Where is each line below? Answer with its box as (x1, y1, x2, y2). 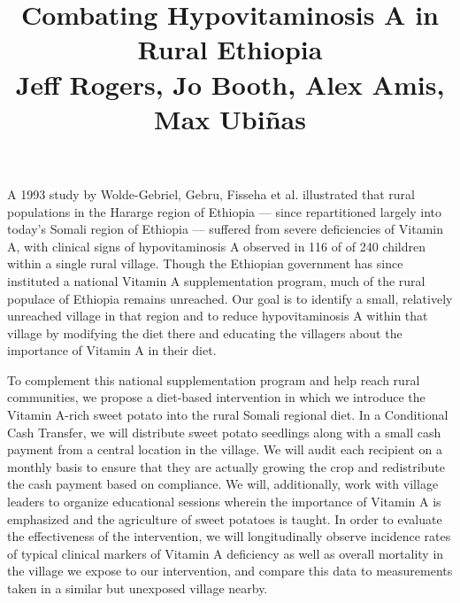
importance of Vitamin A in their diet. (7, 341, 217, 359)
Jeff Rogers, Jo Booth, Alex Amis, (15, 66, 445, 102)
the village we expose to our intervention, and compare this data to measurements (7, 561, 453, 580)
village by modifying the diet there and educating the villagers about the (7, 323, 402, 342)
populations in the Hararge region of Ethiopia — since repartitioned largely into (7, 202, 442, 220)
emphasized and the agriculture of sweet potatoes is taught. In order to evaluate (7, 509, 442, 528)
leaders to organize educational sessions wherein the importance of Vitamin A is (7, 492, 441, 511)
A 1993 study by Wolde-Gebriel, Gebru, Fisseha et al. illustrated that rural (7, 184, 415, 203)
